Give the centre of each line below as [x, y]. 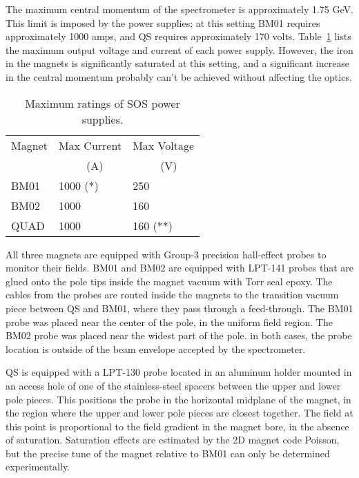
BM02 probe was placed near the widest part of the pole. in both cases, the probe [179, 335]
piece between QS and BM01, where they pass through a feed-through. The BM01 [179, 308]
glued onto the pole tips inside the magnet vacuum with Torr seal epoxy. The [169, 281]
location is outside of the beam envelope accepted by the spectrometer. [156, 348]
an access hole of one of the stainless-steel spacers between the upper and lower [173, 385]
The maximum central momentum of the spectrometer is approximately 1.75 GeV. [179, 9]
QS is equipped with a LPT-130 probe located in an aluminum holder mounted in [179, 372]
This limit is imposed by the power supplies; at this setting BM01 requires [163, 22]
